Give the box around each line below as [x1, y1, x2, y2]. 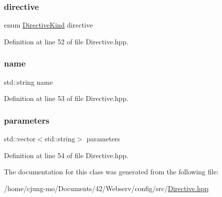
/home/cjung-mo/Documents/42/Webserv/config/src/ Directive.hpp [4, 183, 209, 193]
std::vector [4, 133, 36, 144]
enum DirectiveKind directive [4, 20, 93, 30]
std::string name [4, 76, 53, 87]
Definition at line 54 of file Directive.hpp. [4, 150, 129, 160]
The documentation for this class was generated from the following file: [4, 166, 219, 177]
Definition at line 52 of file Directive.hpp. [4, 36, 129, 46]
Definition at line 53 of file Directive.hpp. [4, 93, 129, 103]
